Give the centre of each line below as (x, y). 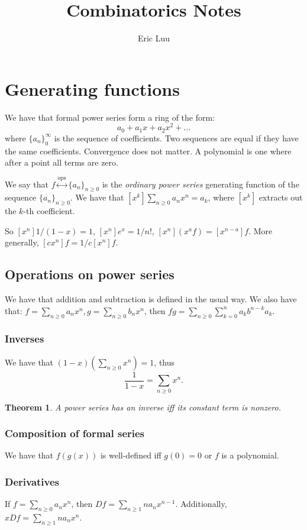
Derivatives (32, 481)
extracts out (281, 197)
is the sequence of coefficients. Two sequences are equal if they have (176, 138)
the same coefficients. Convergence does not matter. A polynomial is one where (148, 151)
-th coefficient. (49, 211)
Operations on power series (90, 274)
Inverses (25, 339)
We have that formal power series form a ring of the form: (110, 117)
